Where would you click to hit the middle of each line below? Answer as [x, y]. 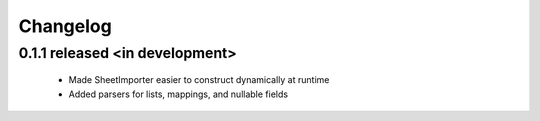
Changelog [65, 26]
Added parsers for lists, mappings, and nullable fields [178, 94]
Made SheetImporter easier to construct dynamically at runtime [199, 80]
